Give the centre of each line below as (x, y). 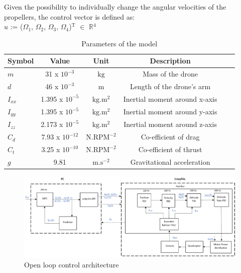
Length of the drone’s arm (170, 86)
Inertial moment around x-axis (170, 98)
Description (170, 61)
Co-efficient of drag (170, 137)
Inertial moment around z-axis (170, 124)
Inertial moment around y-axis (170, 112)
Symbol (21, 61)
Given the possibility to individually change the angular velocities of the (115, 7)
